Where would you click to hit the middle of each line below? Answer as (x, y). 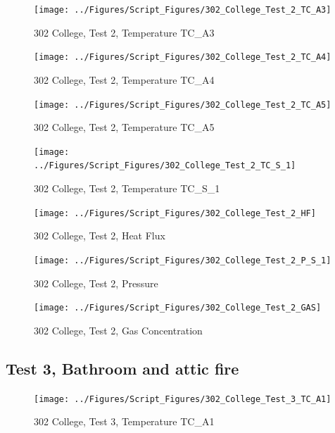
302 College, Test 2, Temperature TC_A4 (124, 79)
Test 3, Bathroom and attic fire (122, 368)
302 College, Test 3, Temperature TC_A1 (124, 421)
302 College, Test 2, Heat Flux (100, 236)
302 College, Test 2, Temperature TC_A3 (124, 32)
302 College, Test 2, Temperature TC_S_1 (127, 188)
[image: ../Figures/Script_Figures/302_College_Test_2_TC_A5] (183, 105)
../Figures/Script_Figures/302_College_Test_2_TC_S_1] (165, 166)
